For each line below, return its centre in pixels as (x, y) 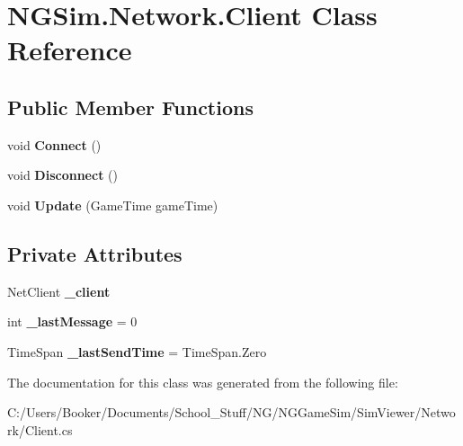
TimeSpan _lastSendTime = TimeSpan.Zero (137, 351)
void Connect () (54, 144)
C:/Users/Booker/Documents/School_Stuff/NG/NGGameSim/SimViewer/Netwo (231, 412)
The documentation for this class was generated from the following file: (203, 382)
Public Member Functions (130, 107)
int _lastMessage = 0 (72, 321)
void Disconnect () (62, 175)
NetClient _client (59, 291)
